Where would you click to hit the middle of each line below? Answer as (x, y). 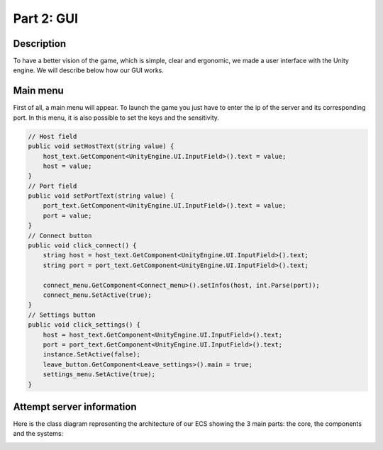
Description (40, 44)
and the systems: (38, 434)
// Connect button (60, 235)
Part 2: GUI (45, 18)
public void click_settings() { (84, 325)
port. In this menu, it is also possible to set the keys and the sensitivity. (116, 118)
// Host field (52, 136)
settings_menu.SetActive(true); (99, 375)
